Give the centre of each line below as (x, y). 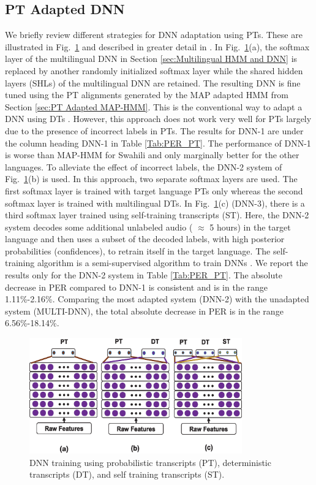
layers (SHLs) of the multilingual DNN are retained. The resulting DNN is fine (153, 82)
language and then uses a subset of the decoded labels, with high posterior (145, 239)
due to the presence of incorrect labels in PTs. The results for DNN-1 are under (154, 130)
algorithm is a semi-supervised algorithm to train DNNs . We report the (172, 263)
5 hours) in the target (250, 227)
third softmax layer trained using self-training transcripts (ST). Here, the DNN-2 (157, 215)
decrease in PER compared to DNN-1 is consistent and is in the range (137, 287)
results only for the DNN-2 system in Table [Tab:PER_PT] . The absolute (144, 275)
